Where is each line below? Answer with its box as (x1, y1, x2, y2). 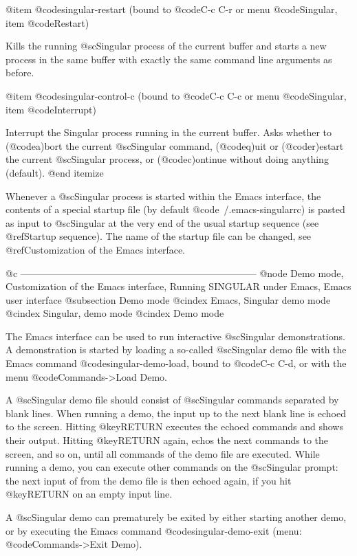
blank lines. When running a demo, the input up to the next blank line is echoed (6, 405, 346, 420)
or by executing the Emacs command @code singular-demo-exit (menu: (6, 523, 302, 537)
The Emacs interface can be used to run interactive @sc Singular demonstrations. (6, 329, 345, 343)
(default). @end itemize (6, 165, 104, 179)
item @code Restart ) (6, 15, 89, 30)
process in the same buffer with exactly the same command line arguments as (6, 52, 332, 66)
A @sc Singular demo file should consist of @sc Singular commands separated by (6, 392, 339, 407)
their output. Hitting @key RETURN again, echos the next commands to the (6, 433, 329, 447)
